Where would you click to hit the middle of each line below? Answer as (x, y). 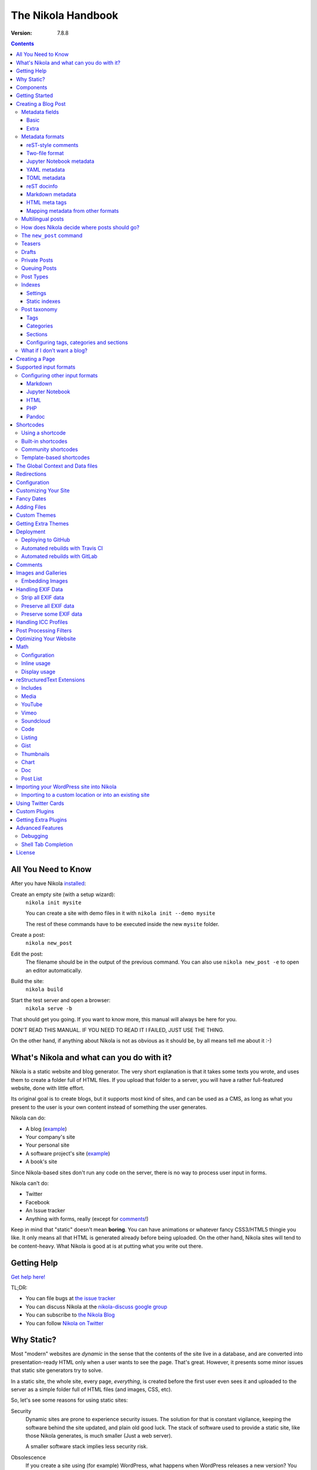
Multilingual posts (43, 219)
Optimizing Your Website (46, 639)
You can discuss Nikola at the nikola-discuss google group (96, 1307)
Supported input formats (46, 367)
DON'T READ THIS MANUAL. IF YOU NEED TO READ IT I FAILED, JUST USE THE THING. (117, 1030)
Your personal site (48, 1145)
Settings (36, 293)
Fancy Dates (31, 499)
